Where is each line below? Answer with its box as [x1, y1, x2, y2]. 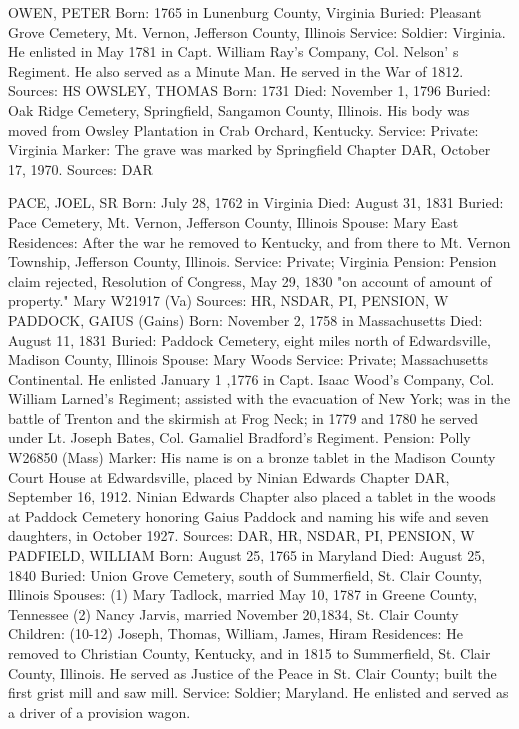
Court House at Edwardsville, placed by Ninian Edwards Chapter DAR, [8, 466, 450, 487]
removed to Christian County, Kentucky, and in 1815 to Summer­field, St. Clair [8, 643, 491, 663]
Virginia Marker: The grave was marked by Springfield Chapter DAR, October [8, 139, 491, 160]
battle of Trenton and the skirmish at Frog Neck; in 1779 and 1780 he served [8, 407, 478, 428]
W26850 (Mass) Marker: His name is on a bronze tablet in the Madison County [8, 447, 496, 468]
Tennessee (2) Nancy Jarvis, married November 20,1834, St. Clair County [8, 603, 459, 624]
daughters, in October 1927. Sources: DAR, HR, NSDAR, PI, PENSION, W [8, 525, 475, 546]
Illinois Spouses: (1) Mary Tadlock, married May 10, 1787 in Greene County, [8, 584, 478, 605]
